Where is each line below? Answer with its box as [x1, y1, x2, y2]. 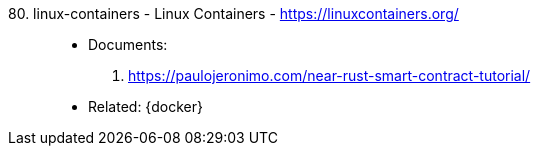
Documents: [88, 36, 168, 53]
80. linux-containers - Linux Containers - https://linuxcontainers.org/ [8, 5, 459, 22]
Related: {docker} [88, 98, 203, 115]
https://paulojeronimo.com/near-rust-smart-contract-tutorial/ [128, 67, 531, 84]
